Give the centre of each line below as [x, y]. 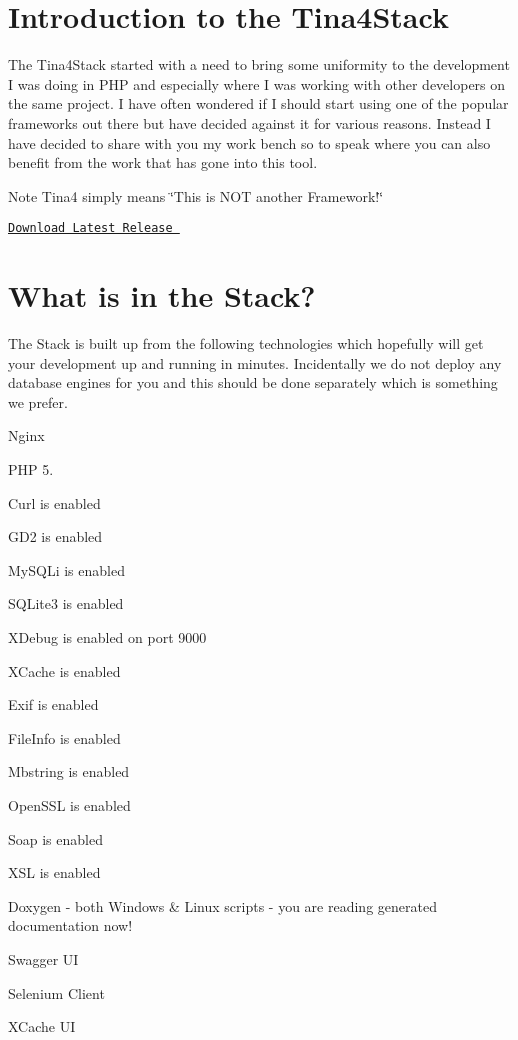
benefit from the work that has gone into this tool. [163, 162]
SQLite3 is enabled [66, 603]
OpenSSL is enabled [69, 804]
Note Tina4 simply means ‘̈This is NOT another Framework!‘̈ [196, 195]
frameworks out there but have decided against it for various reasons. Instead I [249, 122]
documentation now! [70, 925]
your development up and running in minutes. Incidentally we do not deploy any [255, 362]
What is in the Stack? [162, 295]
